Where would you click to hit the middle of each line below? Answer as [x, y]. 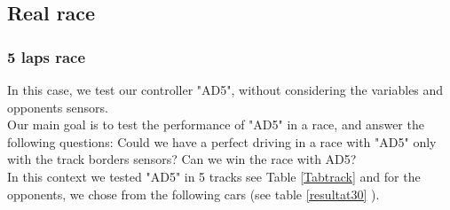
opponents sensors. [58, 107]
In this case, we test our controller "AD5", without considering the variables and [225, 89]
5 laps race [47, 56]
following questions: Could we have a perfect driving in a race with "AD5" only [222, 141]
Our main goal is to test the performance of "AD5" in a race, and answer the [216, 124]
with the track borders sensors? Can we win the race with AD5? [182, 159]
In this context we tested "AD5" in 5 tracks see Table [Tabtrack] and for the [214, 176]
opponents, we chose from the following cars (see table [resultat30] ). [193, 194]
